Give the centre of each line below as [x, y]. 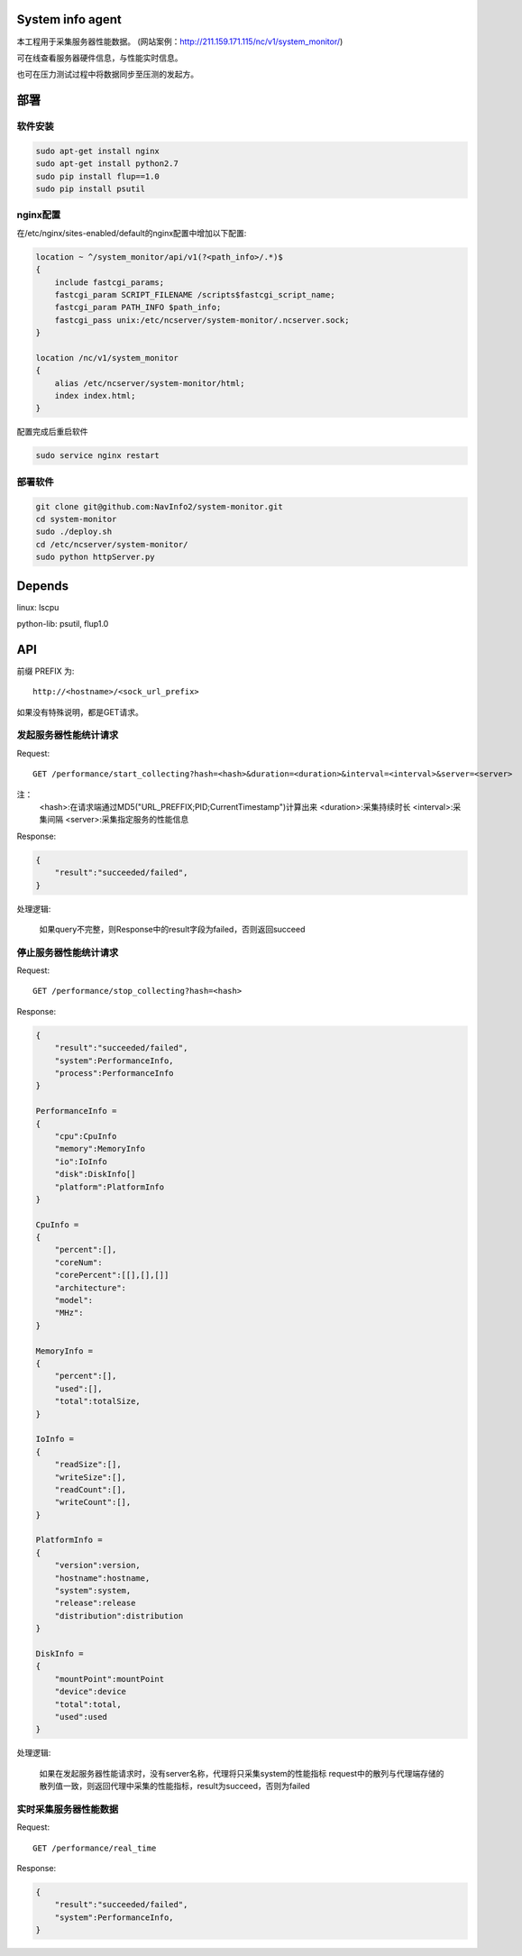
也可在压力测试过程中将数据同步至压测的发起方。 [107, 74]
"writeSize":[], [90, 1477]
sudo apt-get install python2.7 [107, 164]
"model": [74, 1300]
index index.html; [95, 396]
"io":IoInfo [81, 1162]
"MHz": [69, 1313]
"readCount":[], [90, 1489]
